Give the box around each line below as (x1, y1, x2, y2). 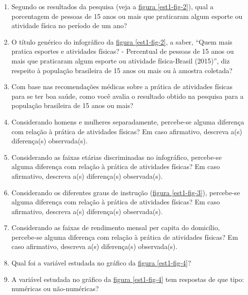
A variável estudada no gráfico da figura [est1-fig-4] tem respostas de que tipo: (11, 274, 244, 284)
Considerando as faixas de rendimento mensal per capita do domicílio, (11, 222, 220, 233)
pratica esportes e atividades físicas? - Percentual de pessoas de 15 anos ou (11, 46, 234, 56)
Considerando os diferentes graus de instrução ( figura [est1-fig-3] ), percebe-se (11, 187, 240, 197)
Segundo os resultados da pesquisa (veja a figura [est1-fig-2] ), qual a (11, 1, 214, 11)
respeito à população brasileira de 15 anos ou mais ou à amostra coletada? (11, 65, 232, 75)
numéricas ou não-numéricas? (11, 283, 99, 294)
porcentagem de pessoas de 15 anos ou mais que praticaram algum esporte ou (11, 11, 243, 21)
